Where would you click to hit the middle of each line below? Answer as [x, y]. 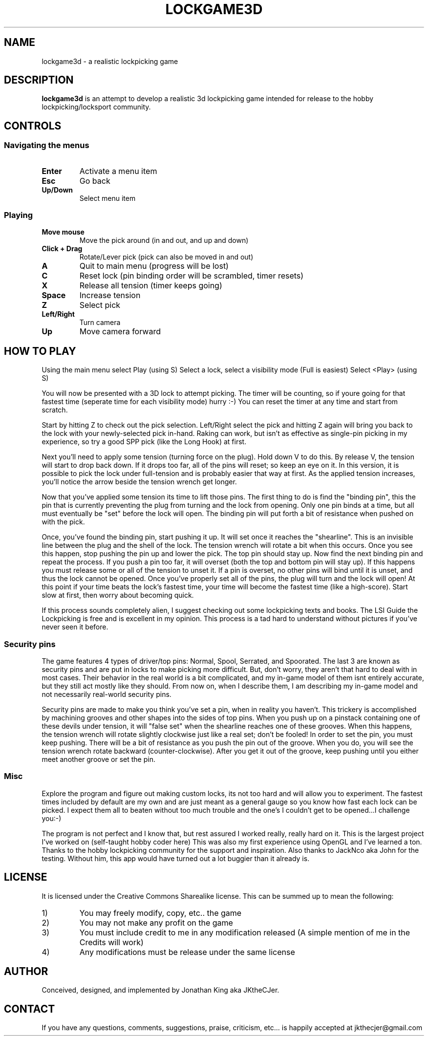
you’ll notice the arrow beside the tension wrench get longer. [139, 482]
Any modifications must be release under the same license [187, 952]
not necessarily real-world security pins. [107, 694]
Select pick [100, 305]
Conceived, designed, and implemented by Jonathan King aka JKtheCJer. [160, 990]
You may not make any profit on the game [156, 922]
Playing [19, 215]
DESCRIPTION [39, 80]
